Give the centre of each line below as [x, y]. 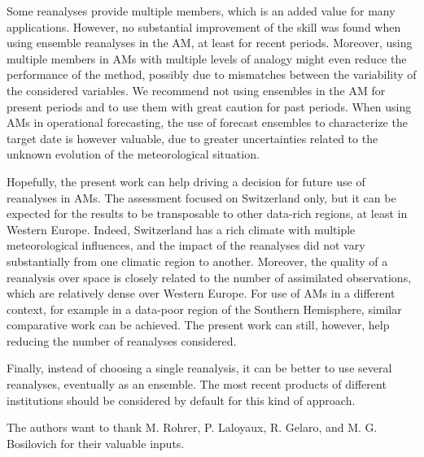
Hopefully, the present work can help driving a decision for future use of [186, 181]
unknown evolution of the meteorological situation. [133, 154]
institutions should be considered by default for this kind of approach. [181, 400]
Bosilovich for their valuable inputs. [96, 443]
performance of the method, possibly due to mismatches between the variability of [212, 74]
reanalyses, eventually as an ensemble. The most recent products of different [197, 384]
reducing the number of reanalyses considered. [122, 340]
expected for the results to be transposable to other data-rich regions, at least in [207, 213]
